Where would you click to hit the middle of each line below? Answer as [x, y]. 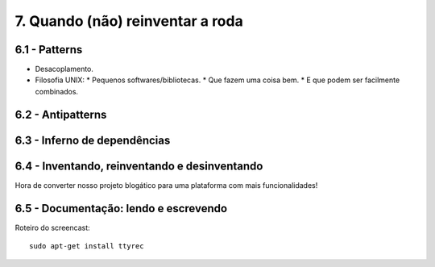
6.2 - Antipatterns [61, 114]
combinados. [57, 91]
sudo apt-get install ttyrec [87, 246]
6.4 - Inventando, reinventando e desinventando [139, 166]
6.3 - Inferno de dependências [93, 140]
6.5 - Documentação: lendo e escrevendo [121, 209]
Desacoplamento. [64, 69]
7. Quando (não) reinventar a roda [129, 21]
